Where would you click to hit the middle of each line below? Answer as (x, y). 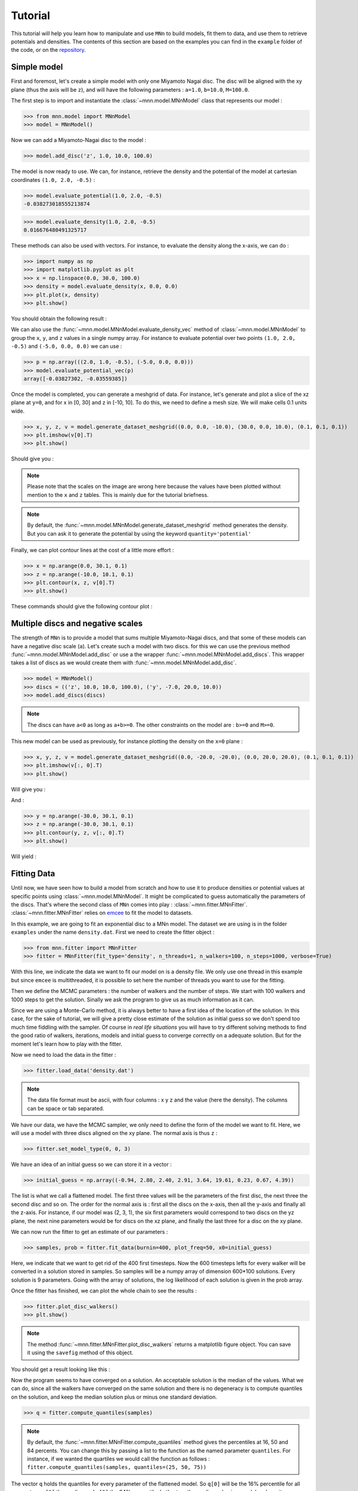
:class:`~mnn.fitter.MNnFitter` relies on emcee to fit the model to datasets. (102, 913)
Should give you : (32, 459)
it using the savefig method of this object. (80, 1353)
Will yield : (24, 856)
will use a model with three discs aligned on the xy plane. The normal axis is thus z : (114, 1133)
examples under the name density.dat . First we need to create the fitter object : (113, 932)
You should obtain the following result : (59, 318)
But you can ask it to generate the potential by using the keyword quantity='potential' (139, 533)
